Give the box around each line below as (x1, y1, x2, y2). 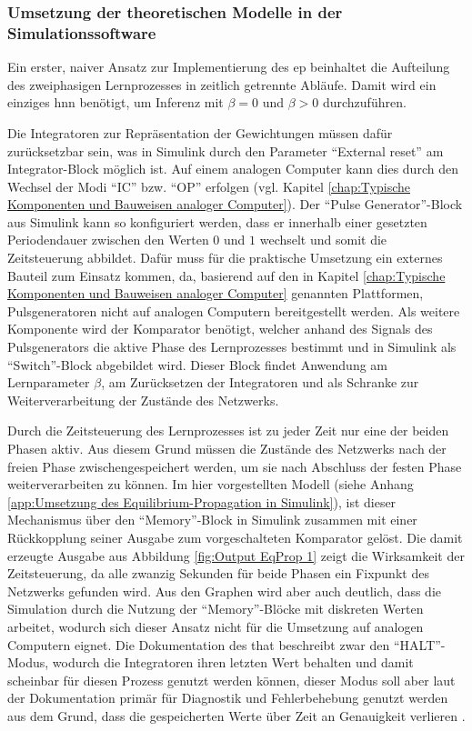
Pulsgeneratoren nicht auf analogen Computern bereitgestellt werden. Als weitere (7, 301, 460, 320)
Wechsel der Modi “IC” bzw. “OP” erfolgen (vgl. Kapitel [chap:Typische (7, 176, 410, 195)
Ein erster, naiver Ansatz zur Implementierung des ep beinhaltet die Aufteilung (7, 57, 450, 76)
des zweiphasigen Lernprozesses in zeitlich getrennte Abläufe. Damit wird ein (7, 75, 437, 94)
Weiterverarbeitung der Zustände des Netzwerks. (7, 390, 279, 409)
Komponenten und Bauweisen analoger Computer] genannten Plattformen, (7, 284, 424, 303)
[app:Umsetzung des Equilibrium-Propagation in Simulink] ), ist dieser (7, 492, 397, 511)
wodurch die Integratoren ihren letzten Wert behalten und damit (52, 653, 414, 672)
